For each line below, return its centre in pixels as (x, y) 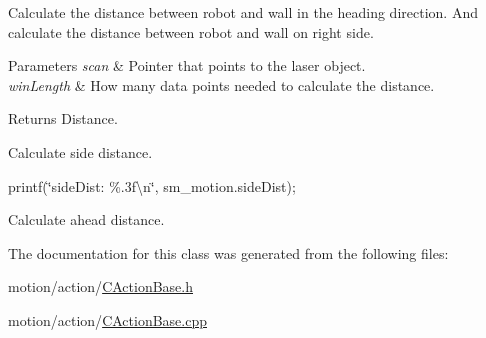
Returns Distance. (63, 118)
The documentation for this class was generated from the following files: (228, 252)
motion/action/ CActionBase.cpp (107, 319)
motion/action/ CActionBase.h (100, 286)
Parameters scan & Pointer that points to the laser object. (187, 65)
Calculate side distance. (80, 151)
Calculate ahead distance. (86, 219)
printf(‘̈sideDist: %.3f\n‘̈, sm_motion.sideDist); (152, 185)
